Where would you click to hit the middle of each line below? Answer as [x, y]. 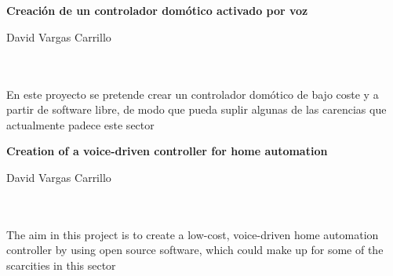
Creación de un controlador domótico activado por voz [157, 11]
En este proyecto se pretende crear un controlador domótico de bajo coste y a [193, 94]
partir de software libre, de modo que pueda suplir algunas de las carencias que [196, 109]
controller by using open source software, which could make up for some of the [195, 250]
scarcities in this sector [61, 265]
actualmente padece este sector [80, 124]
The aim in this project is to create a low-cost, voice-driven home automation [193, 234]
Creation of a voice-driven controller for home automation [167, 151]
